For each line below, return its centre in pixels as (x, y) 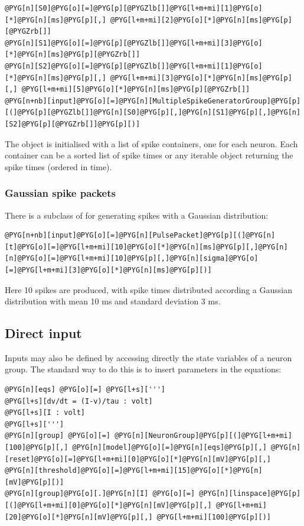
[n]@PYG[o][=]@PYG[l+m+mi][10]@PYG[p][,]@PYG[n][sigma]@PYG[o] (132, 259)
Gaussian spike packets (60, 193)
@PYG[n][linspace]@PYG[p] (250, 494)
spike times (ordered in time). (58, 166)
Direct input (43, 333)
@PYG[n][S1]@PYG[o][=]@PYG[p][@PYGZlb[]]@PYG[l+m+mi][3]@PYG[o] (134, 43)
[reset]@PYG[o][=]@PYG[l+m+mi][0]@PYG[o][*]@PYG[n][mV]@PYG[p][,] (138, 459)
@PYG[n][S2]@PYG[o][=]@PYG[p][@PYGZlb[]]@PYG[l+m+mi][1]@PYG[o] (134, 66)
